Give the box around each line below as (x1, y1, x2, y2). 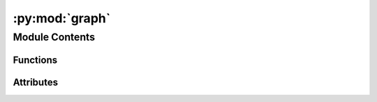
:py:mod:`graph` (13, 10, 111, 26)
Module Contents (13, 31, 96, 43)
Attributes (13, 76, 59, 88)
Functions (13, 54, 58, 66)
